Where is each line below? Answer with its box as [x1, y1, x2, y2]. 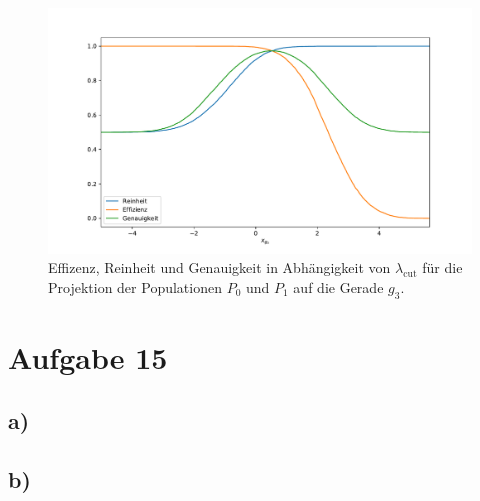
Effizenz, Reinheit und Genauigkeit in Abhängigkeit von [48, 257, 391, 278]
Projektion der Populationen [48, 276, 222, 297]
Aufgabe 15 [8, 336, 168, 377]
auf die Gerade [293, 276, 384, 297]
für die [422, 257, 463, 278]
